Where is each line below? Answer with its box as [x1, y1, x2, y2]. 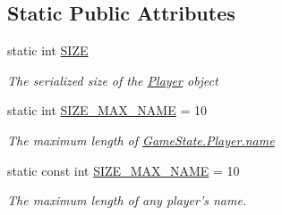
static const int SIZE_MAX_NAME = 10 [7, 161, 240, 179]
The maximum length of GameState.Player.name [7, 130, 275, 149]
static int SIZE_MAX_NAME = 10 [7, 101, 207, 120]
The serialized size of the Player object [7, 70, 218, 89]
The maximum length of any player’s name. [7, 191, 247, 210]
